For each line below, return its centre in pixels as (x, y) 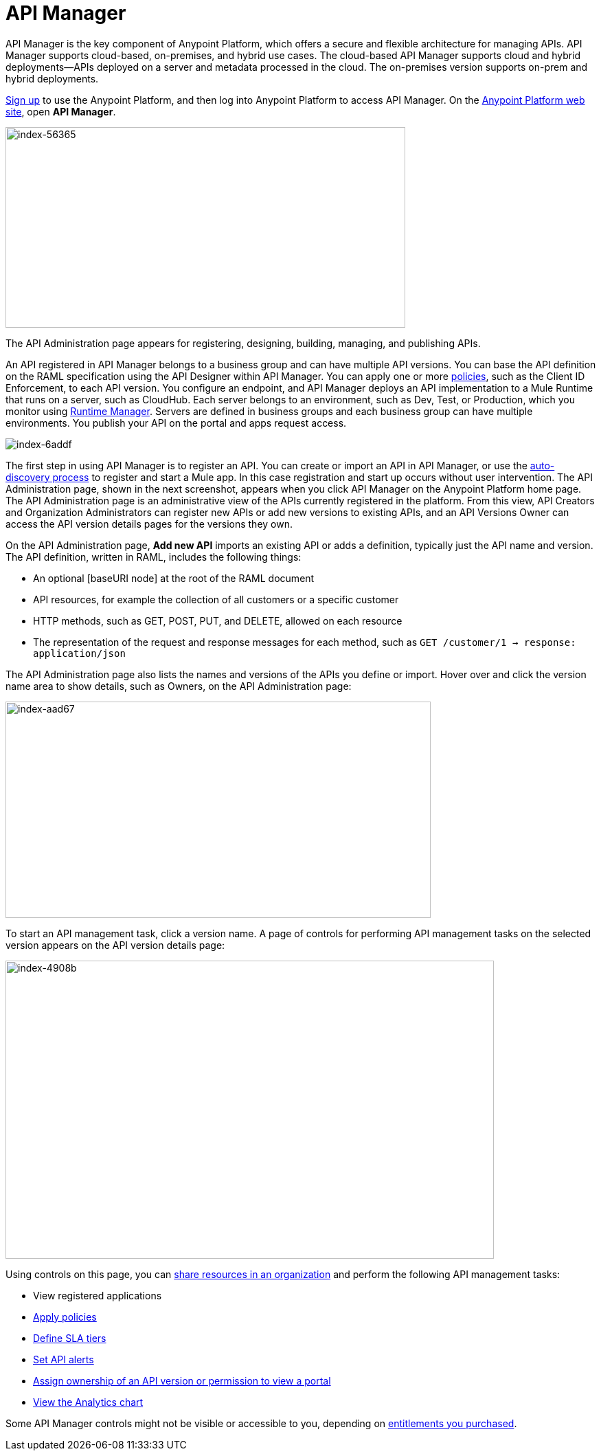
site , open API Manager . (61, 111)
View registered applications (98, 1295)
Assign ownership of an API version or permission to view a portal (182, 1380)
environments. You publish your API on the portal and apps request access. (176, 423)
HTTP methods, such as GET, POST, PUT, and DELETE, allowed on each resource (218, 620)
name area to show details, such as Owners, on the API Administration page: (179, 686)
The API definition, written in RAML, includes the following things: (154, 557)
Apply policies (65, 1317)
